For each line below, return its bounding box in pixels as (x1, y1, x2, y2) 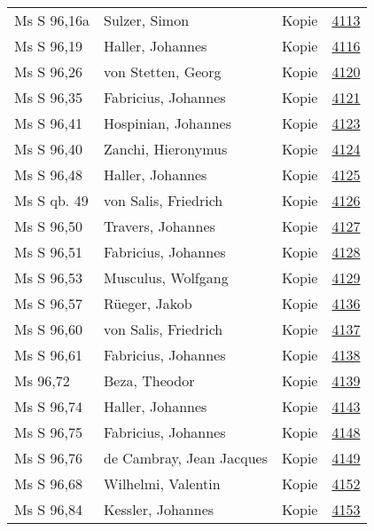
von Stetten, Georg (103, 61, 222, 82)
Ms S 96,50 (14, 216, 82, 236)
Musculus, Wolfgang (103, 267, 229, 288)
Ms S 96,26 (14, 61, 82, 82)
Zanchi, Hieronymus (103, 139, 228, 159)
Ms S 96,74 (14, 396, 82, 416)
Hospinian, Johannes (103, 113, 231, 133)
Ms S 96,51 (14, 242, 82, 262)
